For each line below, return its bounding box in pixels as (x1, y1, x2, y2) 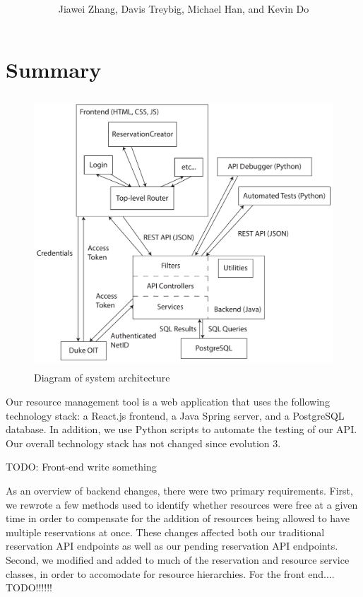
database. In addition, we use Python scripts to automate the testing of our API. (6, 422, 357, 437)
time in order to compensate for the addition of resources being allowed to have (6, 511, 350, 526)
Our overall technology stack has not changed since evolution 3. (6, 435, 281, 450)
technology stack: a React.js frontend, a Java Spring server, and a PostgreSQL (6, 408, 345, 422)
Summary (6, 54, 102, 83)
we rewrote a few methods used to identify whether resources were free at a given (6, 497, 358, 512)
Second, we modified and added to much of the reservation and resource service (6, 552, 350, 567)
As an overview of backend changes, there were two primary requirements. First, (6, 483, 353, 497)
